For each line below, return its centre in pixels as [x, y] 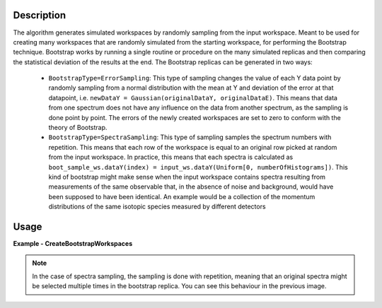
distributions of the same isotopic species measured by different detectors [157, 207]
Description [40, 15]
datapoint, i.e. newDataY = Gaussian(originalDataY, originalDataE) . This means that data [193, 97]
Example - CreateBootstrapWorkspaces [73, 244]
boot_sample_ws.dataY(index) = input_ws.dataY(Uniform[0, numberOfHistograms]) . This [198, 167]
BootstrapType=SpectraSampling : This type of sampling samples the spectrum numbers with [190, 137]
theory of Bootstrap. [78, 128]
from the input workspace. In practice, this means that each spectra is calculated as [171, 157]
